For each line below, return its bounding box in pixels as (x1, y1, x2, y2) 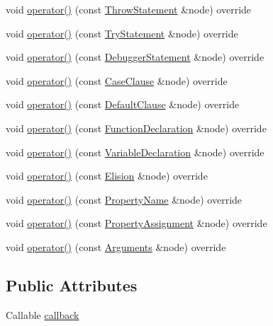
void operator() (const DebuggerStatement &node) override (6, 50, 264, 64)
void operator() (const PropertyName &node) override (6, 192, 243, 206)
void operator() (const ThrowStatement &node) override (6, 2, 252, 16)
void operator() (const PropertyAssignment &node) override (6, 216, 267, 231)
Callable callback (6, 307, 79, 322)
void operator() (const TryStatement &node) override (6, 25, 238, 40)
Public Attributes (6, 274, 138, 296)
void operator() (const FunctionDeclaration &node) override (6, 120, 267, 135)
